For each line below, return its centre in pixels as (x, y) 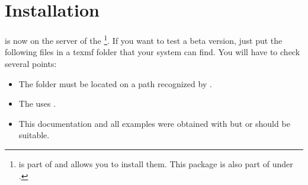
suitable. (34, 135)
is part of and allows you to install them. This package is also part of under (156, 163)
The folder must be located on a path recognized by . (115, 83)
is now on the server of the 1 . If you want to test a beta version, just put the (144, 39)
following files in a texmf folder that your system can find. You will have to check (153, 52)
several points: (31, 63)
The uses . (37, 103)
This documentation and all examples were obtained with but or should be (154, 123)
